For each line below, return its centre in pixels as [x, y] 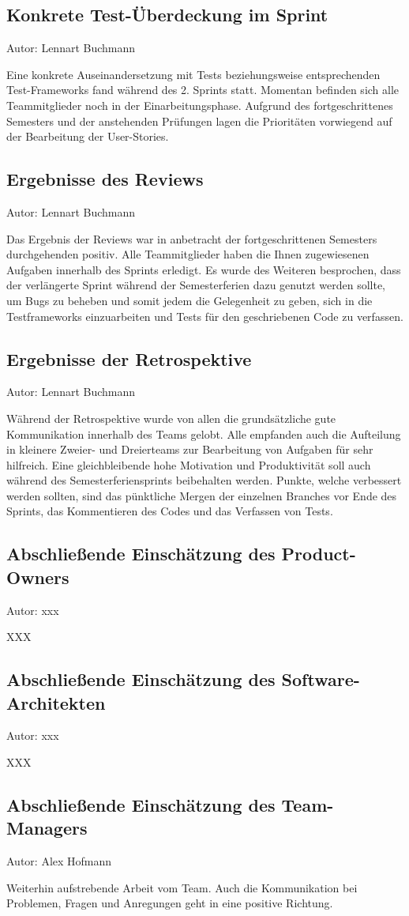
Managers [47, 828]
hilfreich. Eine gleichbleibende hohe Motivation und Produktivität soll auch [189, 464]
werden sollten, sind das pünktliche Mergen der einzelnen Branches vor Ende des [202, 495]
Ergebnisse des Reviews [105, 179]
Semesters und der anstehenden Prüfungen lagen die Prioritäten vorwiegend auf [199, 121]
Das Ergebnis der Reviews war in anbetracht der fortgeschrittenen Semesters [192, 238]
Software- [321, 679]
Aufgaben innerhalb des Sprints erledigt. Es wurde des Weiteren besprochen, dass [204, 269]
